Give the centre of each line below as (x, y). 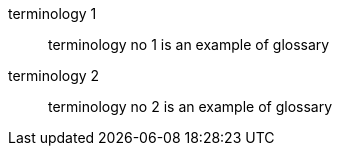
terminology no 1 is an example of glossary (189, 44)
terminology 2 (54, 75)
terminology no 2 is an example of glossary (190, 106)
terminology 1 (52, 13)
